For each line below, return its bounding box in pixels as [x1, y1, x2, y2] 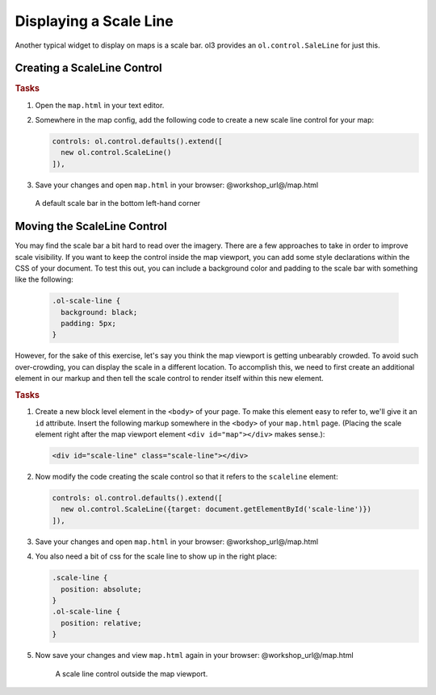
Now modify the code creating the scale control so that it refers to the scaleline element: [35, 472, 338, 482]
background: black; [61, 308, 138, 316]
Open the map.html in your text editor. [35, 100, 165, 110]
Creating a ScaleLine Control [15, 61, 162, 75]
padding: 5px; [61, 319, 117, 329]
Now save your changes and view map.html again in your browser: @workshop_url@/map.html [35, 651, 354, 660]
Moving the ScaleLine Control [15, 220, 167, 233]
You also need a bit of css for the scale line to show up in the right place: [35, 551, 278, 561]
